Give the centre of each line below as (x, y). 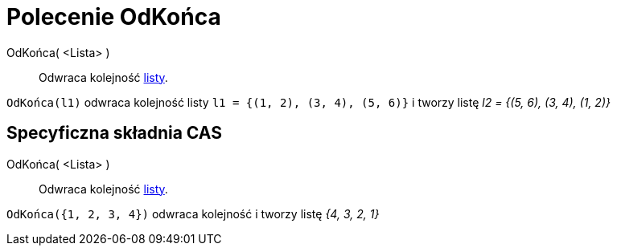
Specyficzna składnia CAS (114, 133)
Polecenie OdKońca (114, 17)
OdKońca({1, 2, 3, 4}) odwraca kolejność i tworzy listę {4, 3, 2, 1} (193, 213)
